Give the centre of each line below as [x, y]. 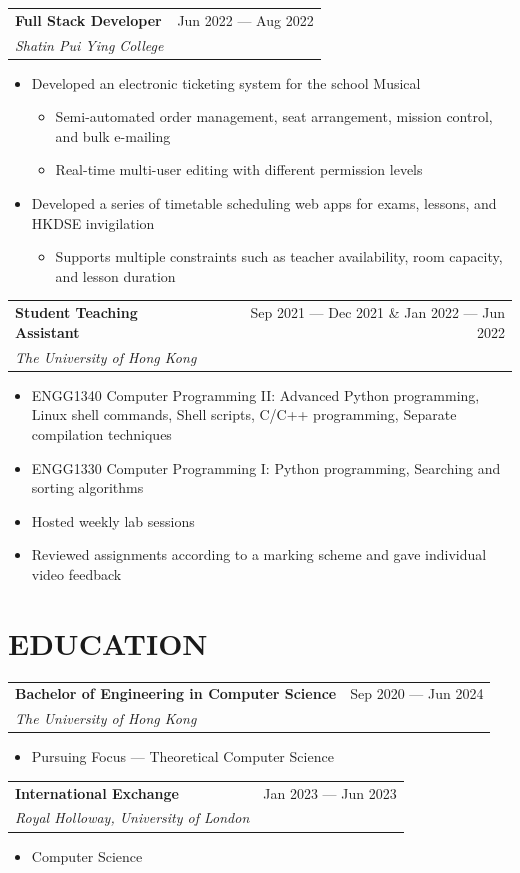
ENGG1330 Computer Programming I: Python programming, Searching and [266, 467]
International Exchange [97, 792]
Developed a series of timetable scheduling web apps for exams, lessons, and [264, 203]
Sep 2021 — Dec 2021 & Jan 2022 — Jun [377, 312]
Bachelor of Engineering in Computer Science [176, 693]
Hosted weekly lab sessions [113, 520]
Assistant [47, 331]
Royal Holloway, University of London [132, 817]
